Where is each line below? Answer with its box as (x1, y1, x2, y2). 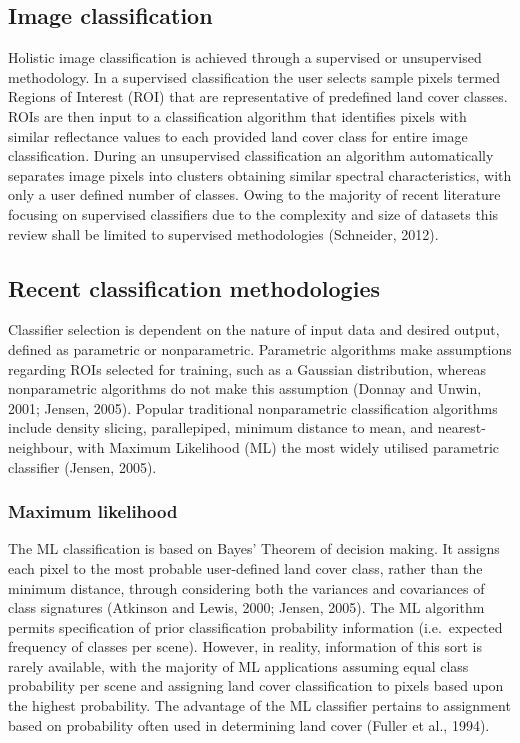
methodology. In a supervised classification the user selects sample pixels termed (8, 66, 500, 87)
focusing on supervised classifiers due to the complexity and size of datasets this (8, 203, 499, 224)
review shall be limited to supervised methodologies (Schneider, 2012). (8, 223, 439, 244)
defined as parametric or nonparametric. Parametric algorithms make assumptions (8, 338, 512, 359)
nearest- (437, 417, 486, 438)
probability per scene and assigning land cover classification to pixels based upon (8, 675, 504, 696)
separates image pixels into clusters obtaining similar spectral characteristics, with (8, 164, 512, 185)
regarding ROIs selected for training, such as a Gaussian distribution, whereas (8, 358, 486, 379)
